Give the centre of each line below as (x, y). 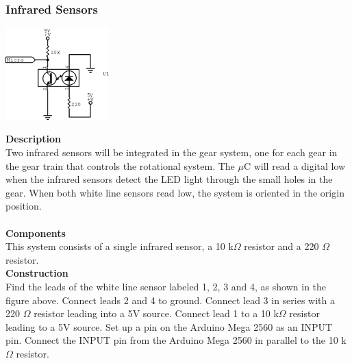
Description (34, 139)
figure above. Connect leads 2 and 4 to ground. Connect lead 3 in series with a (170, 300)
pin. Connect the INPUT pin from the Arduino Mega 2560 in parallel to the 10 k (176, 340)
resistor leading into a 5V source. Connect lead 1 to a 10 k (156, 313)
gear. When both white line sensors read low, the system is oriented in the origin (175, 192)
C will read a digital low (294, 165)
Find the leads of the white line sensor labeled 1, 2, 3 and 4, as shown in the (166, 286)
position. (24, 206)
